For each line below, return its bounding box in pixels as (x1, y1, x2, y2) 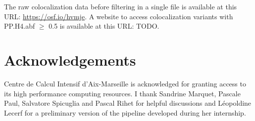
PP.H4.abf (4, 21, 35, 31)
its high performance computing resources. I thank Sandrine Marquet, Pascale (4, 88, 241, 98)
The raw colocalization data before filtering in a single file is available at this (4, 1, 237, 11)
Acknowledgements (4, 49, 136, 70)
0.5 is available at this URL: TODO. (49, 21, 159, 31)
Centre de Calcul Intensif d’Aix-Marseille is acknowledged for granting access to (4, 78, 246, 88)
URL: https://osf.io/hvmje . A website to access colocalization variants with (4, 11, 233, 21)
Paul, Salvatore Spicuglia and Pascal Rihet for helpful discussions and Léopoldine (4, 98, 252, 108)
